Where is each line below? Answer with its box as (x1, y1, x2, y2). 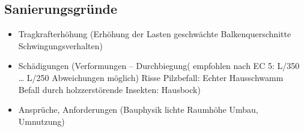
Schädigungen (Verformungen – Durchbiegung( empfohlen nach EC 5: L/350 (18, 59, 300, 72)
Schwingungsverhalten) (18, 39, 103, 52)
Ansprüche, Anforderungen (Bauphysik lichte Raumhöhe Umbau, (18, 103, 258, 116)
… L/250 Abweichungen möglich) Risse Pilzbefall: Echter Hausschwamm (18, 71, 284, 83)
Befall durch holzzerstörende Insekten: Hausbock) (18, 83, 201, 95)
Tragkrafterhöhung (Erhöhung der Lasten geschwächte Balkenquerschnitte (18, 28, 291, 40)
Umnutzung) (18, 115, 65, 127)
